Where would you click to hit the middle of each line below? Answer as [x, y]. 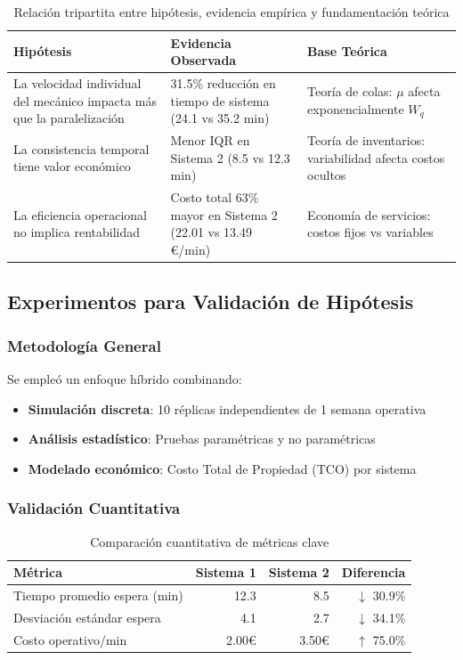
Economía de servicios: [369, 214]
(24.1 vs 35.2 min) [220, 118]
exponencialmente [356, 108]
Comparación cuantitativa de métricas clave [210, 541]
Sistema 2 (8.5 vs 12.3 [230, 157]
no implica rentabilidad [77, 232]
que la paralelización [69, 118]
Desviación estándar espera [87, 617]
